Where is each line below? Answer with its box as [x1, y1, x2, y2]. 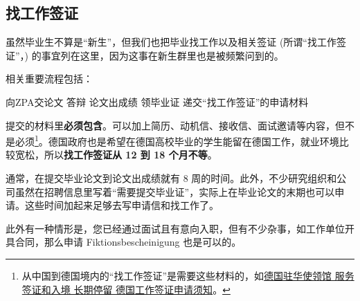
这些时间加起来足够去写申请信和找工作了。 [24, 198, 219, 212]
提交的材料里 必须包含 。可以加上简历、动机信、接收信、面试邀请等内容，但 [6, 118, 345, 132]
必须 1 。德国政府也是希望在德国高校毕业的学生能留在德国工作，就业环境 [15, 132, 339, 148]
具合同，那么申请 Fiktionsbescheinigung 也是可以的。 [6, 235, 242, 249]
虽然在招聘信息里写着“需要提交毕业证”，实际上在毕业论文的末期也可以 [15, 184, 335, 199]
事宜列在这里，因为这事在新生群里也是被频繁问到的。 [41, 48, 284, 62]
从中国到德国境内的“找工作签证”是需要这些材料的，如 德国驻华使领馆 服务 [21, 268, 354, 282]
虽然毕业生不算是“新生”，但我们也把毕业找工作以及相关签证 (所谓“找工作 [6, 35, 336, 49]
